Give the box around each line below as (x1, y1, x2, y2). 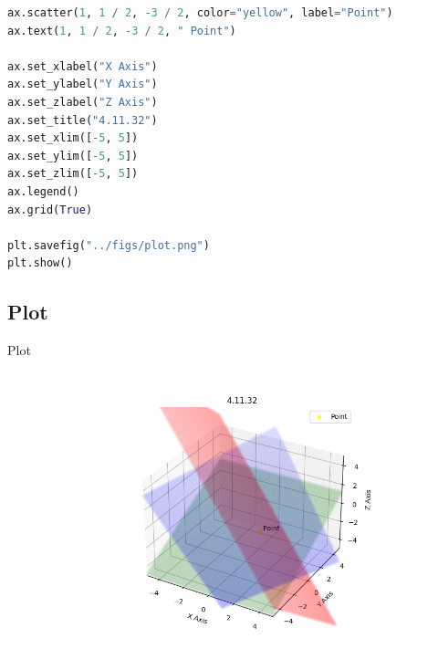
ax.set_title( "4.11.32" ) (7, 113, 158, 127)
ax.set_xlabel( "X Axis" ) (7, 59, 158, 73)
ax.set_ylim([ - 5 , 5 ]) (7, 149, 139, 162)
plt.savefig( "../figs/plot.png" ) (7, 238, 210, 252)
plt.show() (7, 256, 73, 270)
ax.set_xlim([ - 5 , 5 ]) (7, 131, 139, 145)
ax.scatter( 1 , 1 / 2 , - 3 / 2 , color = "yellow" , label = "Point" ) (7, 6, 393, 19)
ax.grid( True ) (7, 203, 93, 216)
